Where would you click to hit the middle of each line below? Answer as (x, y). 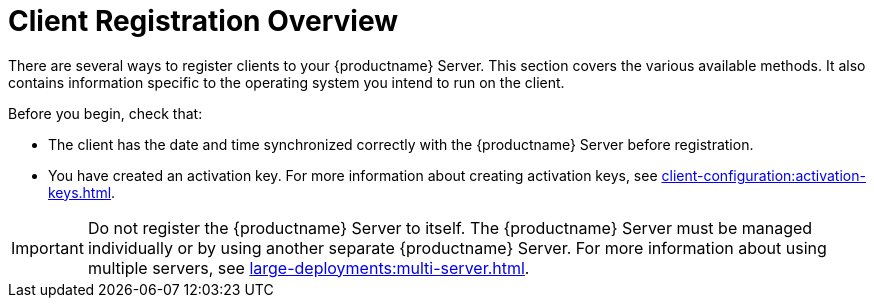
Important (47, 247)
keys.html (80, 192)
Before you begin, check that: (105, 113)
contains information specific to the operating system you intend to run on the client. (286, 82)
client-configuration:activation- (763, 175)
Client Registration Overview (203, 21)
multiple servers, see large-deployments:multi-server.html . (308, 267)
